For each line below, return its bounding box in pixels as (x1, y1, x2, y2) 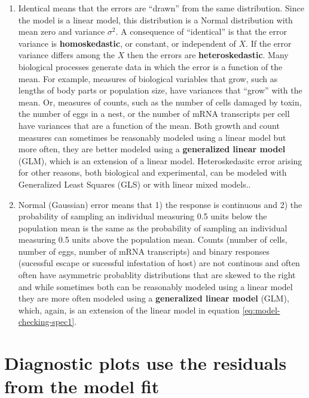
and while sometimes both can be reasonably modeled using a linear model (18, 280, 293, 293)
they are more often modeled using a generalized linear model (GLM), (18, 292, 289, 304)
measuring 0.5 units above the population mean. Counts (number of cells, (18, 233, 287, 246)
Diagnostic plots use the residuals (4, 351, 287, 375)
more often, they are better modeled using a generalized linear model (18, 143, 286, 155)
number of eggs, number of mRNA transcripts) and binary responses (18, 245, 270, 257)
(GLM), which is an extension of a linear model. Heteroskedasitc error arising (18, 154, 302, 167)
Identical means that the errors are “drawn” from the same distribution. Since (18, 2, 304, 14)
